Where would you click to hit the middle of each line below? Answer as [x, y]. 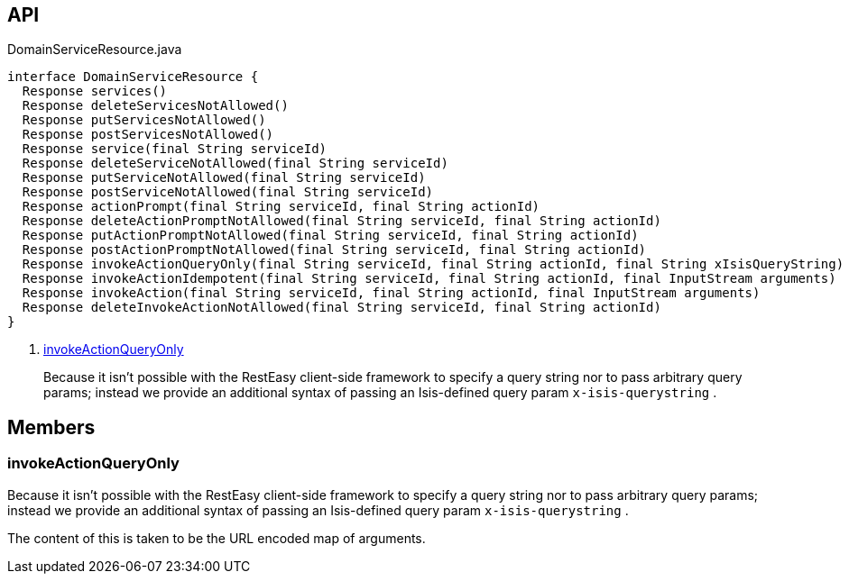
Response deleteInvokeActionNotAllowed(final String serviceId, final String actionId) [341, 308]
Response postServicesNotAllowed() [148, 135]
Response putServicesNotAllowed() [144, 120]
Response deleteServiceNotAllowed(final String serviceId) [235, 163]
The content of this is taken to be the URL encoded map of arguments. [217, 538]
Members [51, 427]
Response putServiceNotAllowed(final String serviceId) [224, 178]
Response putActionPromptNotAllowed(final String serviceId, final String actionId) [330, 236]
